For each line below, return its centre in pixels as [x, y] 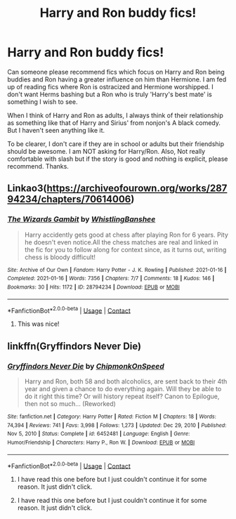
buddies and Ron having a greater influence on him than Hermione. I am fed [117, 79]
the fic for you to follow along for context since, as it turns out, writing [125, 249]
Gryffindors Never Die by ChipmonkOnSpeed [86, 366]
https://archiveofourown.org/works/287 [137, 189]
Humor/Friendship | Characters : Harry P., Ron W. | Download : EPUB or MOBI [101, 442]
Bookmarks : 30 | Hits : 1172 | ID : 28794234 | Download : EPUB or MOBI [94, 287]
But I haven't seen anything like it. [56, 130]
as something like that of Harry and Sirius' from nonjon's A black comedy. [114, 123]
